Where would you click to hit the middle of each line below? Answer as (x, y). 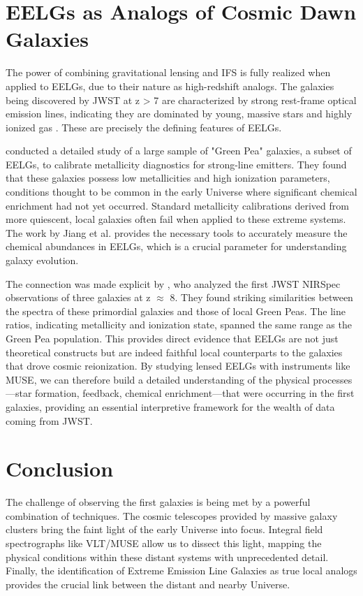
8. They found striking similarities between (261, 297)
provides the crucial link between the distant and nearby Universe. (148, 584)
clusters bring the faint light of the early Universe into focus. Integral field (164, 529)
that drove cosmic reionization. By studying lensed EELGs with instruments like (178, 366)
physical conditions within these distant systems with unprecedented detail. (167, 557)
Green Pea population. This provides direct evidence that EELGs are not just (172, 338)
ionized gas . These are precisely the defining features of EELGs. (144, 127)
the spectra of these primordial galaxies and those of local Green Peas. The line (176, 311)
